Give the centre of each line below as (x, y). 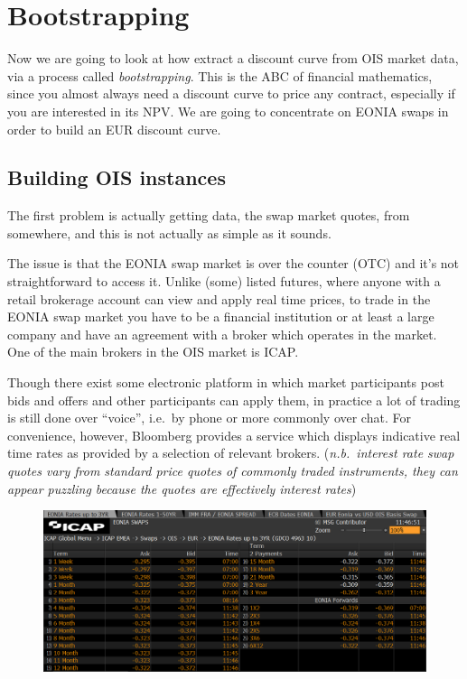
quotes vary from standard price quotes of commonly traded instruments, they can (233, 471)
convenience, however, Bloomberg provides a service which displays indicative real (234, 435)
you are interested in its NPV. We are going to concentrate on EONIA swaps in (228, 111)
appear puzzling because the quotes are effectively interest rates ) (182, 488)
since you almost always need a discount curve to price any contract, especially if (231, 93)
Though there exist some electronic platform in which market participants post (226, 382)
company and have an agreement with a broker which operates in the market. (222, 334)
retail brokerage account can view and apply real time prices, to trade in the (219, 298)
